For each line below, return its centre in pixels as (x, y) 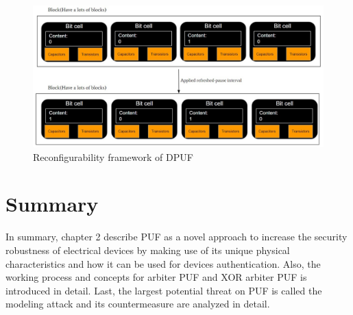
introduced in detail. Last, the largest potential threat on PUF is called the (164, 290)
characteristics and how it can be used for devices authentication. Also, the (163, 263)
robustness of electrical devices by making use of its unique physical (148, 250)
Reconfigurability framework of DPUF (113, 156)
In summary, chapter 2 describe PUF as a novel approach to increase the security (176, 237)
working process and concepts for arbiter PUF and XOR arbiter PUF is (156, 277)
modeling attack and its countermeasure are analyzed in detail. (138, 304)
